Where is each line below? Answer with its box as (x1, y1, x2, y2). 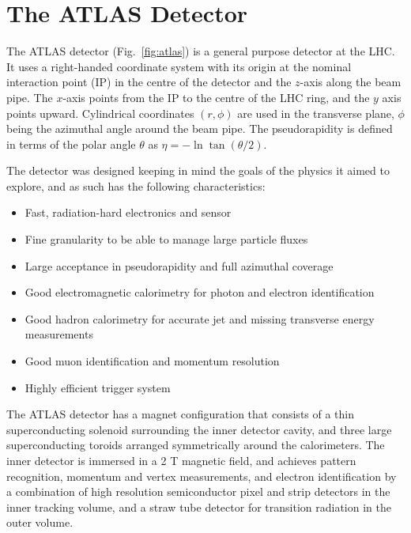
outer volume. (6, 514, 74, 531)
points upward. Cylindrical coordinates (6, 104, 194, 121)
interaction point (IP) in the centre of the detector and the (6, 74, 292, 90)
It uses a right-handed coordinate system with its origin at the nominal (6, 58, 352, 74)
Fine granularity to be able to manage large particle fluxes (25, 231, 308, 248)
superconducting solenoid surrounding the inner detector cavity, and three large (6, 421, 392, 437)
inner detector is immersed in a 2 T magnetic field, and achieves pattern (6, 452, 356, 468)
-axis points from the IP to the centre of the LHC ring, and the (62, 89, 370, 105)
